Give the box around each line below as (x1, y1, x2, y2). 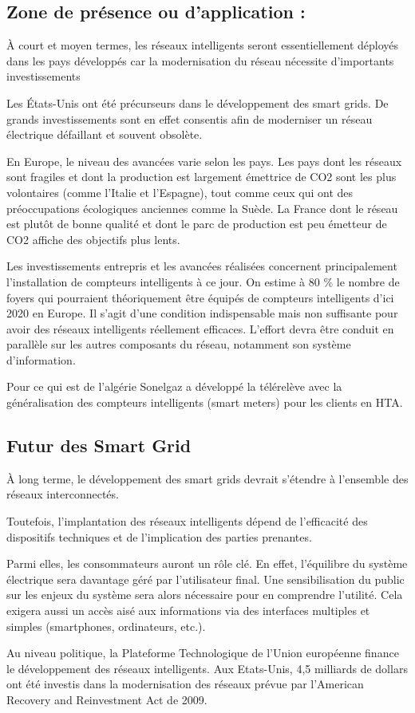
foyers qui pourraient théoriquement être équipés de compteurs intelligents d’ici (6, 289, 394, 305)
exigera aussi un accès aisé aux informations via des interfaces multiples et (6, 602, 370, 619)
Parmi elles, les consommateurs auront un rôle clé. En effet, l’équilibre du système (6, 555, 408, 572)
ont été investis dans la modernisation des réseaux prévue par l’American (6, 676, 364, 692)
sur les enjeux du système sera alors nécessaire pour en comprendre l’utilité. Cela (6, 586, 403, 603)
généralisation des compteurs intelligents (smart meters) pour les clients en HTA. (6, 394, 403, 411)
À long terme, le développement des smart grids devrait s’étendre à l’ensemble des (6, 470, 409, 486)
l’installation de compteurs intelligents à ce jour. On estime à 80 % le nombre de (6, 273, 400, 290)
